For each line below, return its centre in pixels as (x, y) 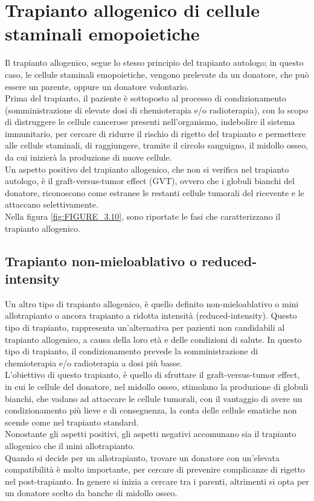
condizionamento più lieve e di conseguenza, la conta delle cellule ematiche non (151, 410)
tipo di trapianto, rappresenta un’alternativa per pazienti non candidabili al (145, 327)
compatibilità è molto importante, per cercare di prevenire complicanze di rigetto (155, 469)
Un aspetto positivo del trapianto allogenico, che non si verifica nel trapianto (147, 169)
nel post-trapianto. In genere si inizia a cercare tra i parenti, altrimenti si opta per (157, 481)
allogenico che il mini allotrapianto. (70, 445)
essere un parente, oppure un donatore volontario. (97, 86)
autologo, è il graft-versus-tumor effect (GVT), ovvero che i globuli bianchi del (150, 181)
